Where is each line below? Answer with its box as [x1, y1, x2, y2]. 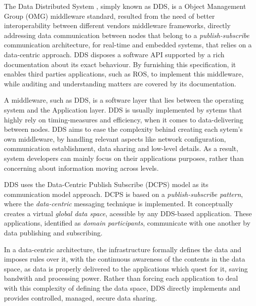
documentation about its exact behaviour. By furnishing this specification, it [4, 59, 236, 69]
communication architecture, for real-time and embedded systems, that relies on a [4, 39, 252, 50]
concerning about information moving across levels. [4, 162, 159, 173]
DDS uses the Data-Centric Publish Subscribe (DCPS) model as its [4, 179, 209, 190]
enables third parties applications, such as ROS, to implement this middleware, [4, 69, 244, 79]
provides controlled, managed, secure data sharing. [4, 292, 157, 303]
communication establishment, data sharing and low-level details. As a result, [4, 143, 239, 153]
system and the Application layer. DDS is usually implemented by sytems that [4, 104, 242, 115]
